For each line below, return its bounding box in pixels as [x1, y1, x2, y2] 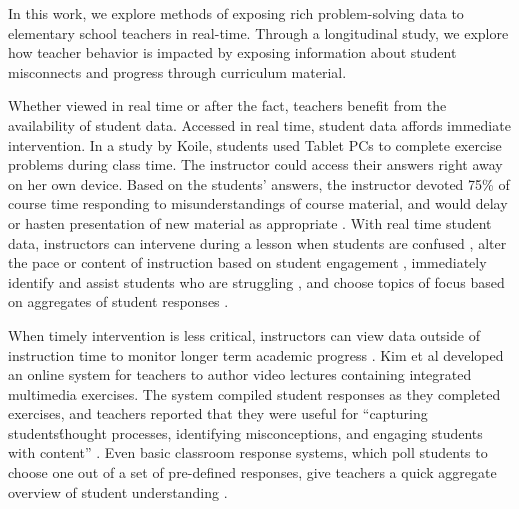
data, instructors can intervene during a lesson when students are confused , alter [8, 232, 507, 253]
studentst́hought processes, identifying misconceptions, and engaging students [8, 422, 483, 443]
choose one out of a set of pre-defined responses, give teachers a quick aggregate [8, 462, 497, 483]
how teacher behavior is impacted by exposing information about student [8, 42, 457, 63]
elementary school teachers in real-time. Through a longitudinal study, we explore [8, 22, 509, 43]
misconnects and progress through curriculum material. [8, 61, 347, 82]
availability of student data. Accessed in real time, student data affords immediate [8, 114, 511, 135]
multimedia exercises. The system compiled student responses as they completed [8, 383, 501, 404]
